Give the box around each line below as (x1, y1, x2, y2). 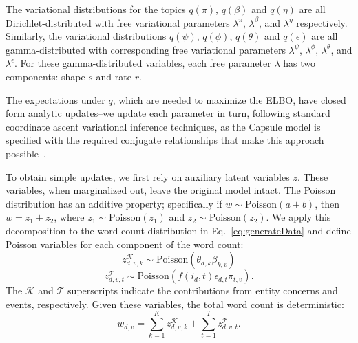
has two (283, 56, 315, 70)
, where (54, 210, 85, 224)
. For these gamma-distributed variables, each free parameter (14, 56, 271, 70)
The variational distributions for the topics (6, 2, 186, 16)
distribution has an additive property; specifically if (6, 196, 222, 210)
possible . (6, 146, 46, 160)
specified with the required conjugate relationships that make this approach (6, 133, 324, 147)
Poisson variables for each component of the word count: (6, 236, 244, 251)
